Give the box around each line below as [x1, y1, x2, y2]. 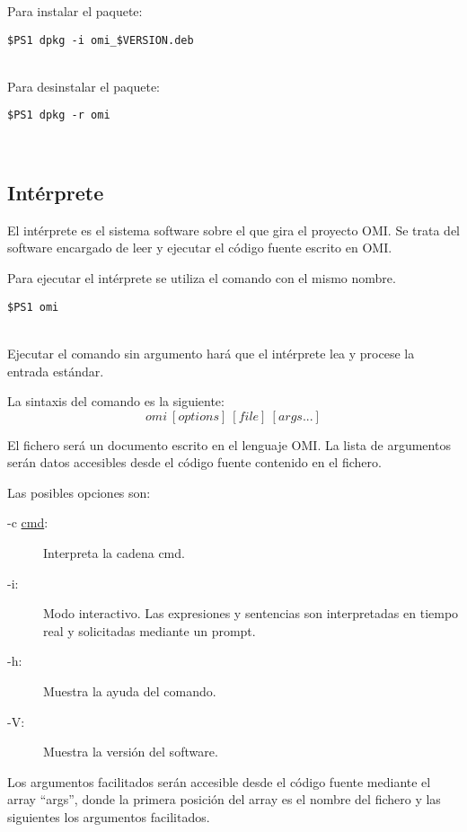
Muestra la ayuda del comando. [43, 682, 216, 701]
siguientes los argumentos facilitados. [7, 808, 210, 827]
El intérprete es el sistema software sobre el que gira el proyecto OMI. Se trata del [7, 220, 460, 239]
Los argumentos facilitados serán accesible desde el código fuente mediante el [7, 772, 431, 791]
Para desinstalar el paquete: [7, 76, 160, 95]
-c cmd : [7, 513, 48, 532]
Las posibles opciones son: [7, 482, 151, 501]
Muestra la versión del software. [43, 742, 218, 761]
